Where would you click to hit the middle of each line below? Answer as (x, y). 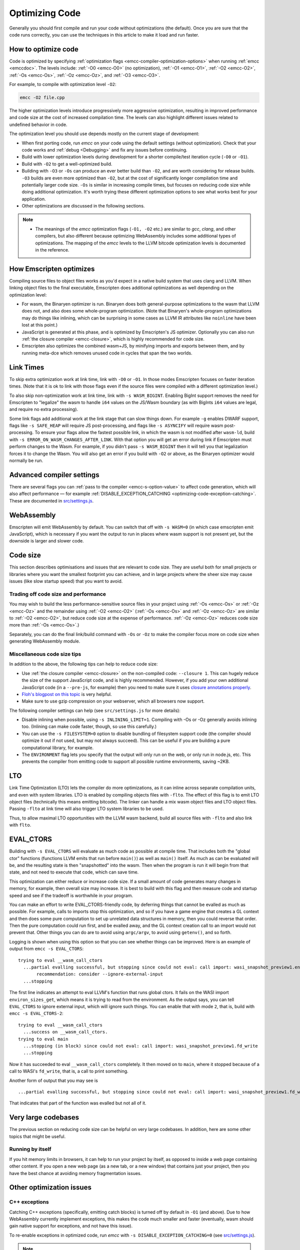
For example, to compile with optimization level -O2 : (63, 84)
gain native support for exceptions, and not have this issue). (71, 1226)
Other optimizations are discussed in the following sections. (83, 206)
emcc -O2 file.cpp (42, 97)
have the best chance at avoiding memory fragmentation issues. (75, 1173)
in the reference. (52, 250)
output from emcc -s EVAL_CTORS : (46, 949)
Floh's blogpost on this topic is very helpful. (67, 694)
